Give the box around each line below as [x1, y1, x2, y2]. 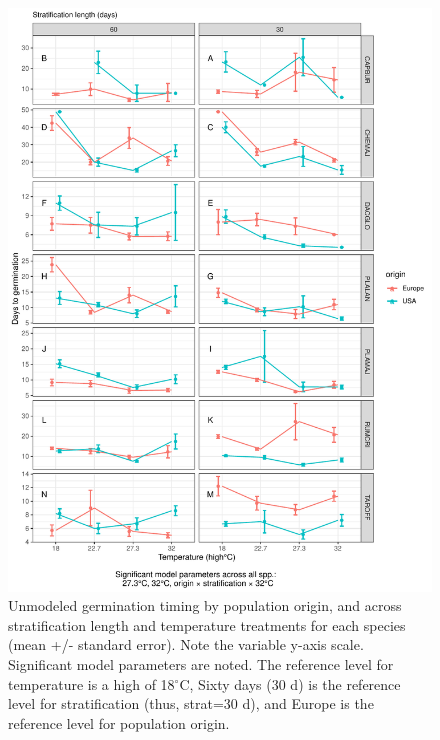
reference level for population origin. [8, 712, 230, 733]
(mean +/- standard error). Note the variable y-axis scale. [8, 634, 364, 655]
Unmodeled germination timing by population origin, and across [8, 595, 402, 616]
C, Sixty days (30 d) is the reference [179, 673, 401, 694]
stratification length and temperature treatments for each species [8, 614, 406, 635]
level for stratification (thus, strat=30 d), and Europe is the [8, 693, 374, 714]
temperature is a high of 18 [8, 673, 175, 694]
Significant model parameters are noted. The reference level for [8, 653, 394, 674]
